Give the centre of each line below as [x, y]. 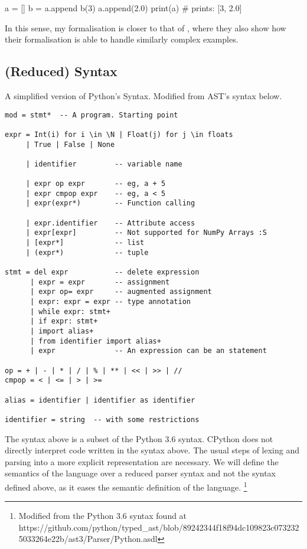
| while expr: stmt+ [70, 311]
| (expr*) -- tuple [87, 252]
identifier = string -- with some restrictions [102, 419]
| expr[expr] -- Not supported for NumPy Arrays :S [146, 233]
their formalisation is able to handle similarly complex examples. [122, 39]
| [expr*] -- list [85, 243]
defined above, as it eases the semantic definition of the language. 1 [126, 486]
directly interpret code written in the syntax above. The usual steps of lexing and [152, 450]
